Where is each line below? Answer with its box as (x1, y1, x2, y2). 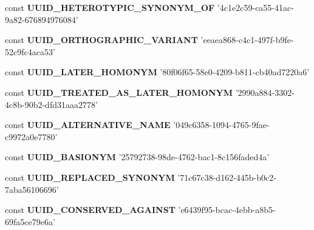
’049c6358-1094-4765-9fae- (173, 118, 270, 131)
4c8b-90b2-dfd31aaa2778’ (5, 98, 98, 110)
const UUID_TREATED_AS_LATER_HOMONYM (5, 86, 233, 98)
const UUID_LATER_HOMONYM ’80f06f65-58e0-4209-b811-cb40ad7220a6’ (5, 66, 310, 78)
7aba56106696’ (5, 183, 59, 195)
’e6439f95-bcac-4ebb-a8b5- (178, 203, 276, 216)
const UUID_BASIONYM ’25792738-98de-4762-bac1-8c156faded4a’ (5, 151, 270, 163)
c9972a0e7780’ (5, 130, 58, 143)
